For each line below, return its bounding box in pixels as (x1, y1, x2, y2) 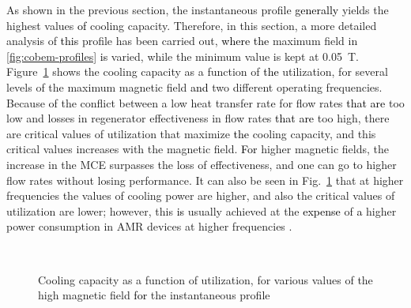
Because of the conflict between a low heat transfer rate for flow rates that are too (6, 94, 405, 111)
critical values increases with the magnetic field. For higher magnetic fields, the (6, 141, 390, 157)
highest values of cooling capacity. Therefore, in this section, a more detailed (6, 17, 377, 33)
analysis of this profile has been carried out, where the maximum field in (6, 32, 358, 49)
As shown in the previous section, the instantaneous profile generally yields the (6, 2, 389, 17)
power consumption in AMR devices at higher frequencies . (6, 218, 292, 235)
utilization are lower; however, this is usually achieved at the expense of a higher (6, 202, 397, 219)
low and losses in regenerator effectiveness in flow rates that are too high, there (6, 110, 390, 126)
